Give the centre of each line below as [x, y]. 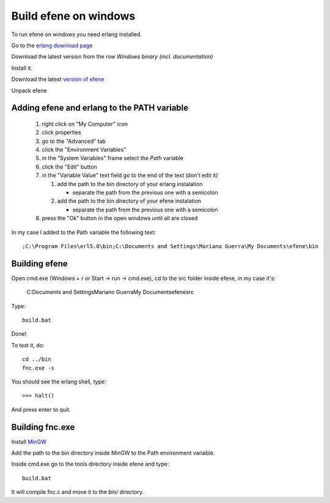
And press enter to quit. [41, 409]
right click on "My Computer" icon [85, 124]
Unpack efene [29, 90]
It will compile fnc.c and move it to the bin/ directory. [77, 492]
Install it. [22, 68]
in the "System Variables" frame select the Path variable [112, 158]
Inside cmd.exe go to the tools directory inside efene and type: [90, 464]
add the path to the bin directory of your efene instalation [129, 201]
